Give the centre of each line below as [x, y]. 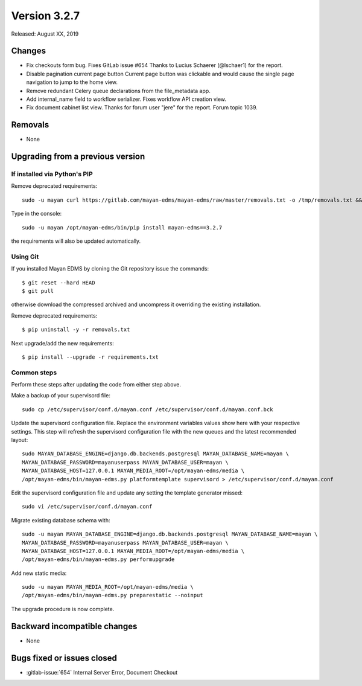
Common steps [34, 373]
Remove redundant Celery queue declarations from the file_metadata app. [118, 91]
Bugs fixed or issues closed [64, 658]
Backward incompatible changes [74, 626]
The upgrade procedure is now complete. [63, 609]
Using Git [25, 257]
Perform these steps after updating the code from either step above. [96, 385]
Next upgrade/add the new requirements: [62, 343]
